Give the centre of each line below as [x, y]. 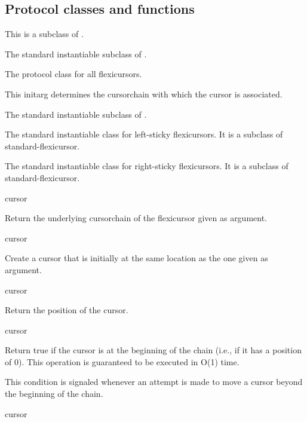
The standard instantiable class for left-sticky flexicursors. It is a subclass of [144, 134]
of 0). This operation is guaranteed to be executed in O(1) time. [122, 361]
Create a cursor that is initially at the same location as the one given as [136, 258]
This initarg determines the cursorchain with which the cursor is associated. [144, 94]
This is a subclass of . [44, 34]
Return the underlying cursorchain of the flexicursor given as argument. [136, 218]
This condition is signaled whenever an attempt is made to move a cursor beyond [154, 382]
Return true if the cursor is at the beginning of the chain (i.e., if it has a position [153, 350]
